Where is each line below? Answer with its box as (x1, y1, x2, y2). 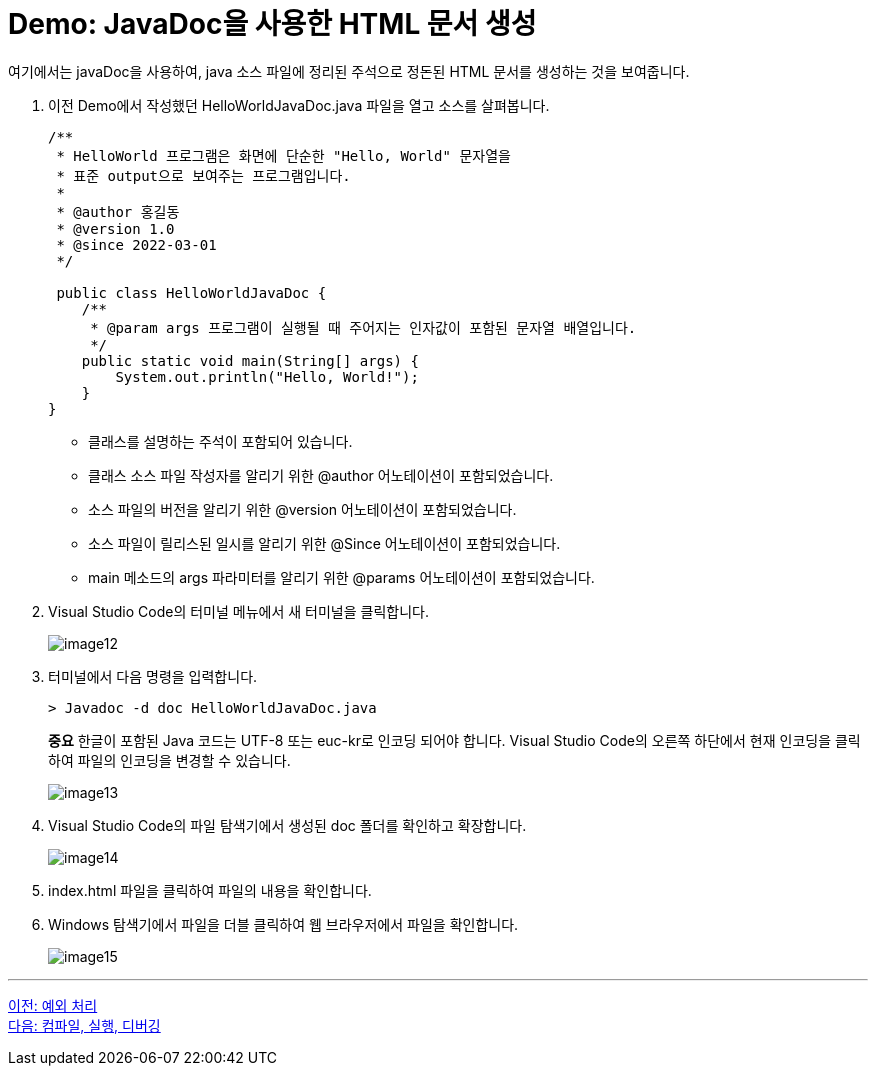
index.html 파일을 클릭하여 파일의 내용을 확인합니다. (48, 881, 372, 899)
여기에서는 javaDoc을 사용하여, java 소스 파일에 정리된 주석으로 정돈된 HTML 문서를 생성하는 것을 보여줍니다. (8, 62, 690, 80)
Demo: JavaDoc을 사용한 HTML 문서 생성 (8, 7, 537, 41)
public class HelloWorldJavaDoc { (56, 284, 327, 301)
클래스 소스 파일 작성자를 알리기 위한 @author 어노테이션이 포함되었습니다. (88, 466, 554, 484)
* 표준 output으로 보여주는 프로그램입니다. (56, 167, 351, 184)
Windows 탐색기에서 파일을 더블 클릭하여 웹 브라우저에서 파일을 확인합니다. (48, 915, 519, 933)
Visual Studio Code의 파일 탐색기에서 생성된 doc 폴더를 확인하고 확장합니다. (48, 816, 527, 834)
